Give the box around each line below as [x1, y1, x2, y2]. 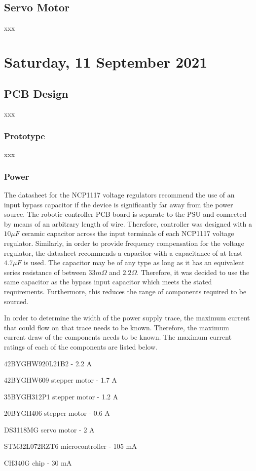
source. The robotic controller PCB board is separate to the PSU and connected [4, 209, 247, 219]
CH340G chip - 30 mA [4, 458, 72, 468]
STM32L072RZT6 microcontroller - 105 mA [4, 441, 137, 451]
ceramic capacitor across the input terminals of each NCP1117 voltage [22, 228, 234, 238]
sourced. [4, 296, 29, 306]
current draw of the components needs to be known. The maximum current [4, 332, 232, 342]
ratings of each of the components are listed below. [4, 341, 158, 352]
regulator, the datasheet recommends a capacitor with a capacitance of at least [4, 247, 243, 258]
